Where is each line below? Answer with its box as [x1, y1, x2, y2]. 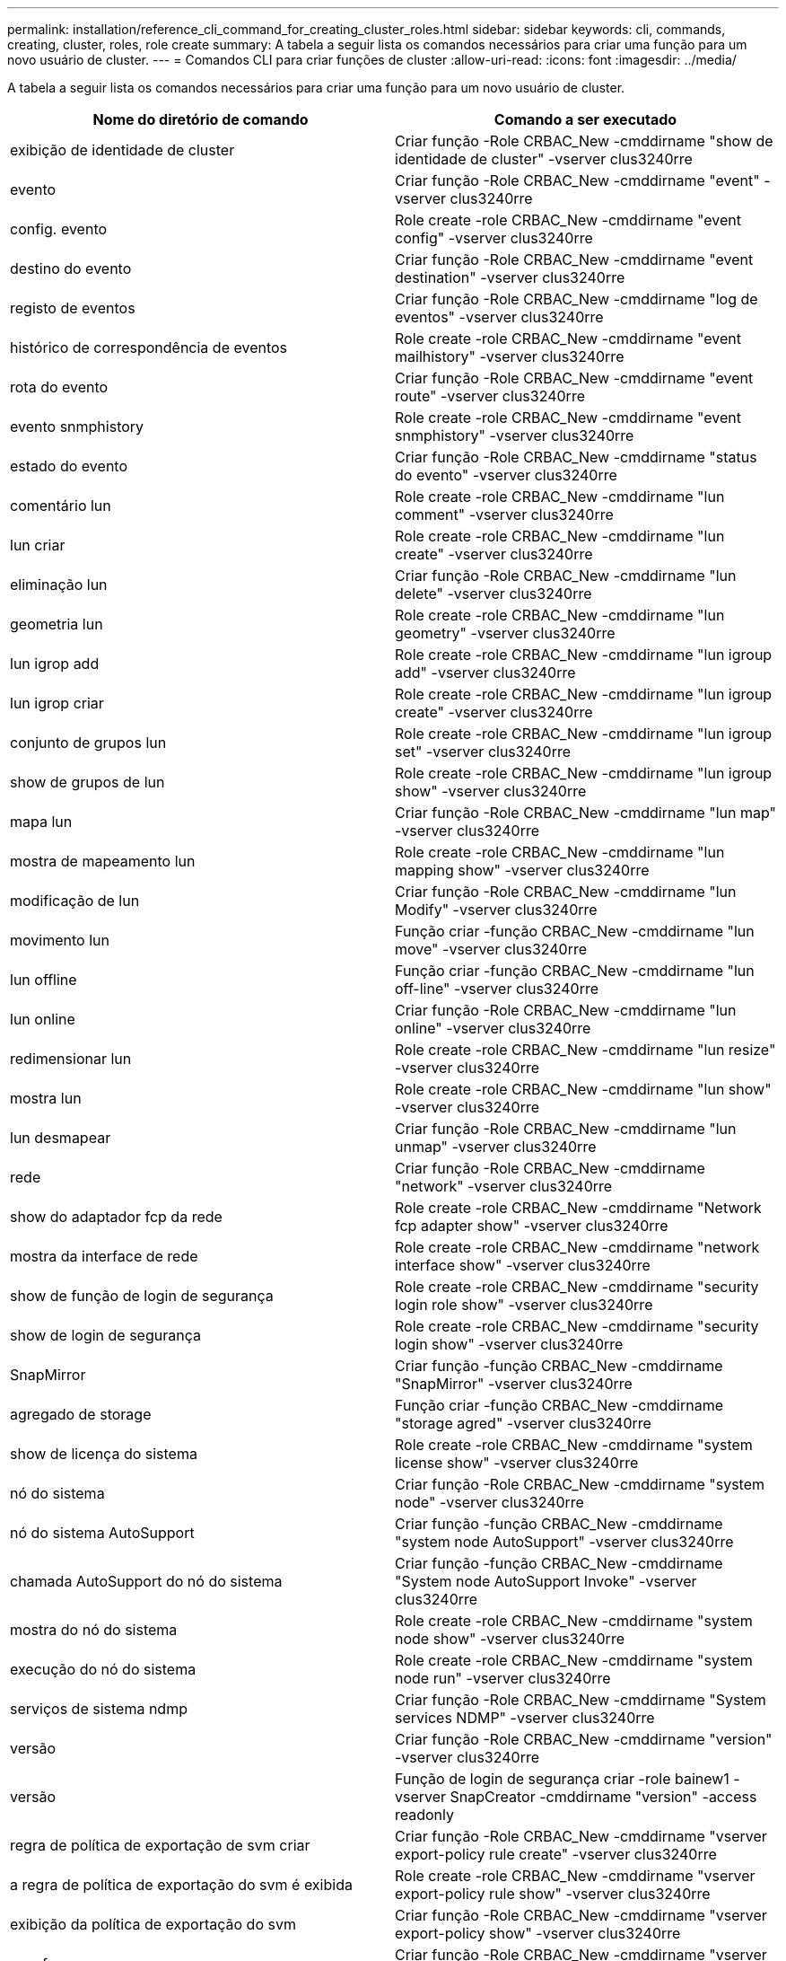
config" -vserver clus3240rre [395, 229, 593, 247]
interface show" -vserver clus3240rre [395, 1256, 651, 1274]
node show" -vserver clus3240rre [395, 1630, 624, 1648]
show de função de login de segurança [10, 1287, 274, 1305]
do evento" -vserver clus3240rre [395, 466, 617, 484]
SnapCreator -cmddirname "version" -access [450, 1788, 757, 1806]
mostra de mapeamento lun [10, 852, 196, 870]
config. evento [10, 220, 108, 238]
